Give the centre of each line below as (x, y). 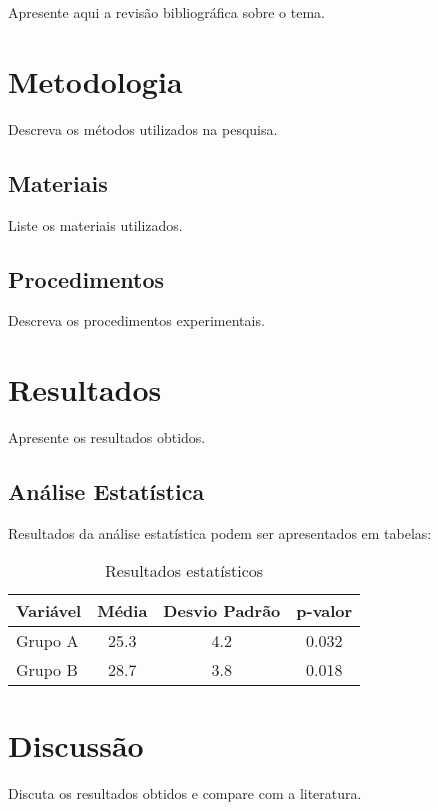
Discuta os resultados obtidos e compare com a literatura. (185, 792)
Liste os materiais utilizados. (95, 224)
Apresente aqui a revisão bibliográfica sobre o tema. (166, 12)
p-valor (324, 611)
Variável (49, 611)
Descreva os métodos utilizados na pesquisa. (143, 128)
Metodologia (95, 80)
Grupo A (47, 641)
